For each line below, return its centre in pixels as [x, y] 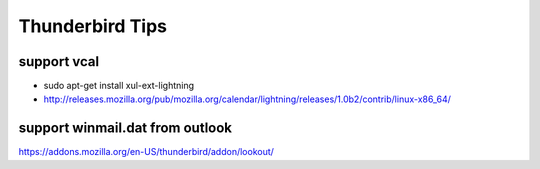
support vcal [59, 61]
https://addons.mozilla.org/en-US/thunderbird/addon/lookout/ [146, 152]
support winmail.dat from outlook [125, 128]
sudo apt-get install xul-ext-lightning [119, 86]
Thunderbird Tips [93, 26]
